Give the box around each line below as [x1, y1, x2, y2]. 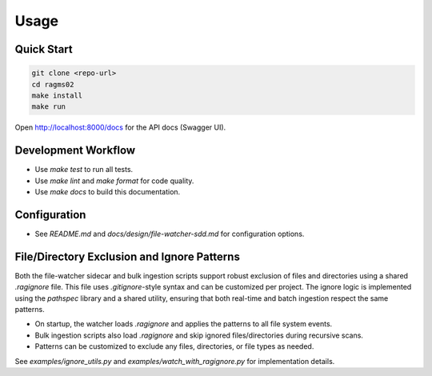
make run [31, 102, 66, 111]
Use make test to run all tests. [34, 165, 134, 174]
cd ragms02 [31, 80, 74, 89]
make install [31, 90, 83, 100]
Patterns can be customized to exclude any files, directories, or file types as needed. [34, 342, 314, 351]
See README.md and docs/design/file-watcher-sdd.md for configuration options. [34, 229, 305, 238]
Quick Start [14, 42, 73, 56]
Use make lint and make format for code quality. [34, 176, 194, 186]
